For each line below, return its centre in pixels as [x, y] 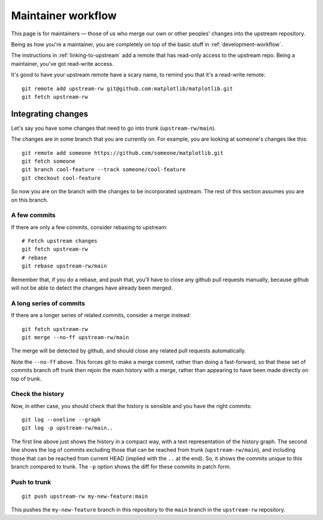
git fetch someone [49, 161]
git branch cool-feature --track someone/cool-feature [104, 170]
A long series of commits [48, 303]
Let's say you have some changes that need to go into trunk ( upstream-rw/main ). [114, 128]
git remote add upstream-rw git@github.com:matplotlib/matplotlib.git [127, 89]
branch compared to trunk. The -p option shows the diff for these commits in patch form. [121, 466]
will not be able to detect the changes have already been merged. [92, 288]
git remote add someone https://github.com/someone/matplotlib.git [123, 153]
